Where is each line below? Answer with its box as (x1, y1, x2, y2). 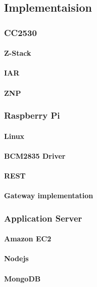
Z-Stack (4, 48, 31, 58)
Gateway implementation (4, 190, 93, 201)
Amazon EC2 (4, 233, 52, 244)
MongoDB (4, 273, 41, 283)
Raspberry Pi (4, 109, 60, 122)
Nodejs (4, 253, 29, 264)
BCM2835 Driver (4, 150, 66, 161)
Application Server (4, 211, 82, 224)
